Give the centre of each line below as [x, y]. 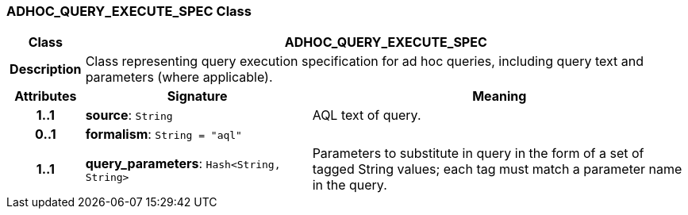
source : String [129, 115]
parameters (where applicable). [179, 77]
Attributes [46, 96]
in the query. [350, 185]
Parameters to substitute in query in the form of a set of [478, 154]
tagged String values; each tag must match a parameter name [497, 169]
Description [46, 69]
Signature [197, 96]
